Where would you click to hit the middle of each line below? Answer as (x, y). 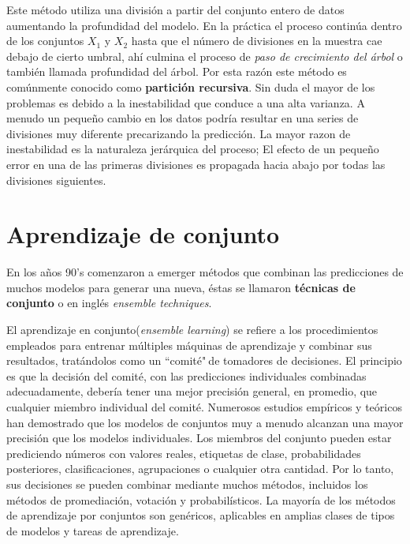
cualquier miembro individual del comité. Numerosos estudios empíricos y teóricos (204, 407)
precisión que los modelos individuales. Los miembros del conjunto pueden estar (199, 438)
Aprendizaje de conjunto (143, 234)
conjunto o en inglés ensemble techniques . (109, 303)
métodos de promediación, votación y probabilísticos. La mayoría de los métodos (201, 499)
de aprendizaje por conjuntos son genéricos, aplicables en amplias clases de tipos (201, 515)
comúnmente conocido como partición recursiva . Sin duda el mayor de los (191, 86)
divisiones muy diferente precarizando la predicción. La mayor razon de (179, 133)
